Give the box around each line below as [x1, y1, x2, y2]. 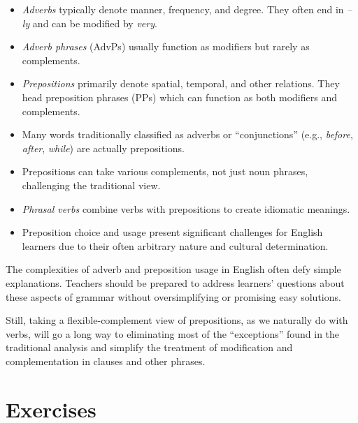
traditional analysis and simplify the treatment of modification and [6, 340, 293, 355]
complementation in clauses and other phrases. [6, 353, 206, 368]
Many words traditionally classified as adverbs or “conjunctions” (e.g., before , [22, 127, 353, 142]
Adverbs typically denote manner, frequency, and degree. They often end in [22, 2, 344, 16]
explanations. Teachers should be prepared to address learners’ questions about [6, 275, 345, 290]
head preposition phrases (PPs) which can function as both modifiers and [22, 89, 337, 104]
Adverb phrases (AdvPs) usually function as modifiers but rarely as [22, 39, 310, 54]
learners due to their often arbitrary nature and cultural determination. [22, 238, 329, 253]
